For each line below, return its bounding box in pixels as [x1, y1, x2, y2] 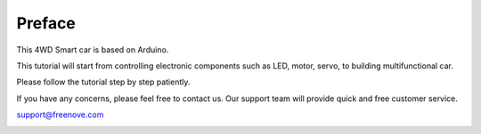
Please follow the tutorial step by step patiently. [16, 76, 191, 88]
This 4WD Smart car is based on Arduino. [16, 44, 169, 55]
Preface [16, 13, 76, 33]
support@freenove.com [16, 109, 104, 120]
